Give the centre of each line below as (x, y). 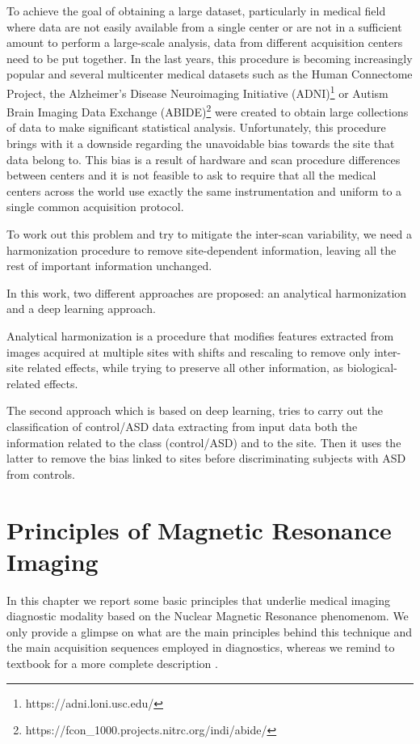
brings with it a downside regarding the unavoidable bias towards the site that (201, 144)
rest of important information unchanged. (109, 266)
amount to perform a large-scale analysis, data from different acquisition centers (205, 42)
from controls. (41, 473)
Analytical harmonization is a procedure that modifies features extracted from (200, 336)
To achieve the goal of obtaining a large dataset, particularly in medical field (196, 11)
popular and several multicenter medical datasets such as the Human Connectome (210, 74)
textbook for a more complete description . (112, 664)
